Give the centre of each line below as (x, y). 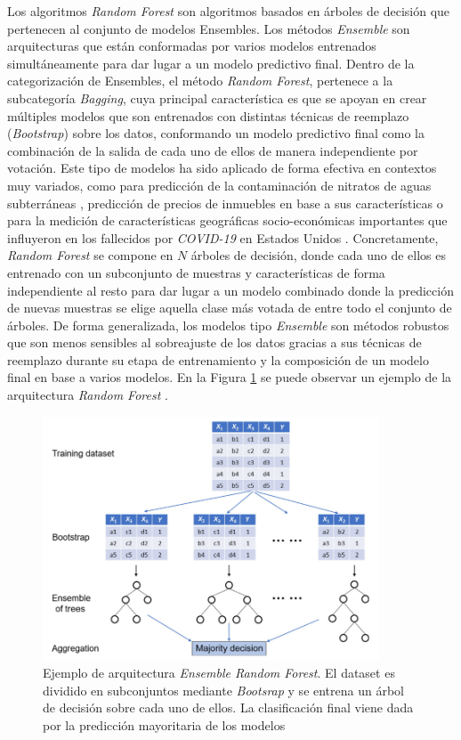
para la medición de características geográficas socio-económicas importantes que (227, 220)
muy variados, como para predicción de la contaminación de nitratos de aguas (219, 185)
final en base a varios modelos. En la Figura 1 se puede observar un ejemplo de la (230, 377)
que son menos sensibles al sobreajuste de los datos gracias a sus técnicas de (214, 342)
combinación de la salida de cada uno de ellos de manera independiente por (213, 150)
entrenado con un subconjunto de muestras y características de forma (196, 272)
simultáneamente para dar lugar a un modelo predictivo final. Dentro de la (211, 63)
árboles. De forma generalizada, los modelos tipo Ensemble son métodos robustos (228, 325)
